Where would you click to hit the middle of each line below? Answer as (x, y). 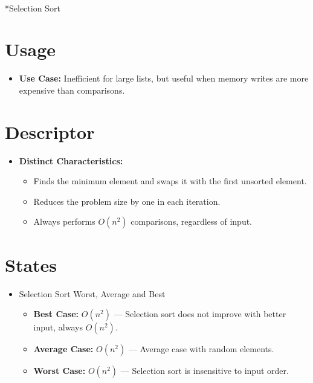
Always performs (64, 221)
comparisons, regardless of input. (192, 221)
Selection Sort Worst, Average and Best (92, 293)
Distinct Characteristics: (71, 160)
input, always (58, 327)
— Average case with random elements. (201, 349)
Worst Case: (60, 371)
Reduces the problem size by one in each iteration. (127, 201)
